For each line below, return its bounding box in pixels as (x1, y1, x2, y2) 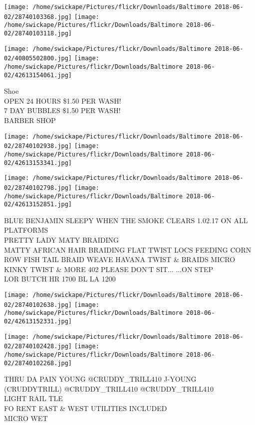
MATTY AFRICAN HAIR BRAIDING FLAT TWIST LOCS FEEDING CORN (4, 244, 252, 255)
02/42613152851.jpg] (4, 201, 72, 208)
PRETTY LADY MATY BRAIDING (4, 235, 119, 245)
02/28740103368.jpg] (4, 13, 72, 20)
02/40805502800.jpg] (4, 55, 72, 62)
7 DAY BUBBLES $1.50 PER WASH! (4, 105, 121, 116)
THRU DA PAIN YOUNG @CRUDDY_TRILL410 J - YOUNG (4, 374, 197, 384)
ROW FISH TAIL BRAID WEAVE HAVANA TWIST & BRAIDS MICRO (4, 254, 236, 265)
